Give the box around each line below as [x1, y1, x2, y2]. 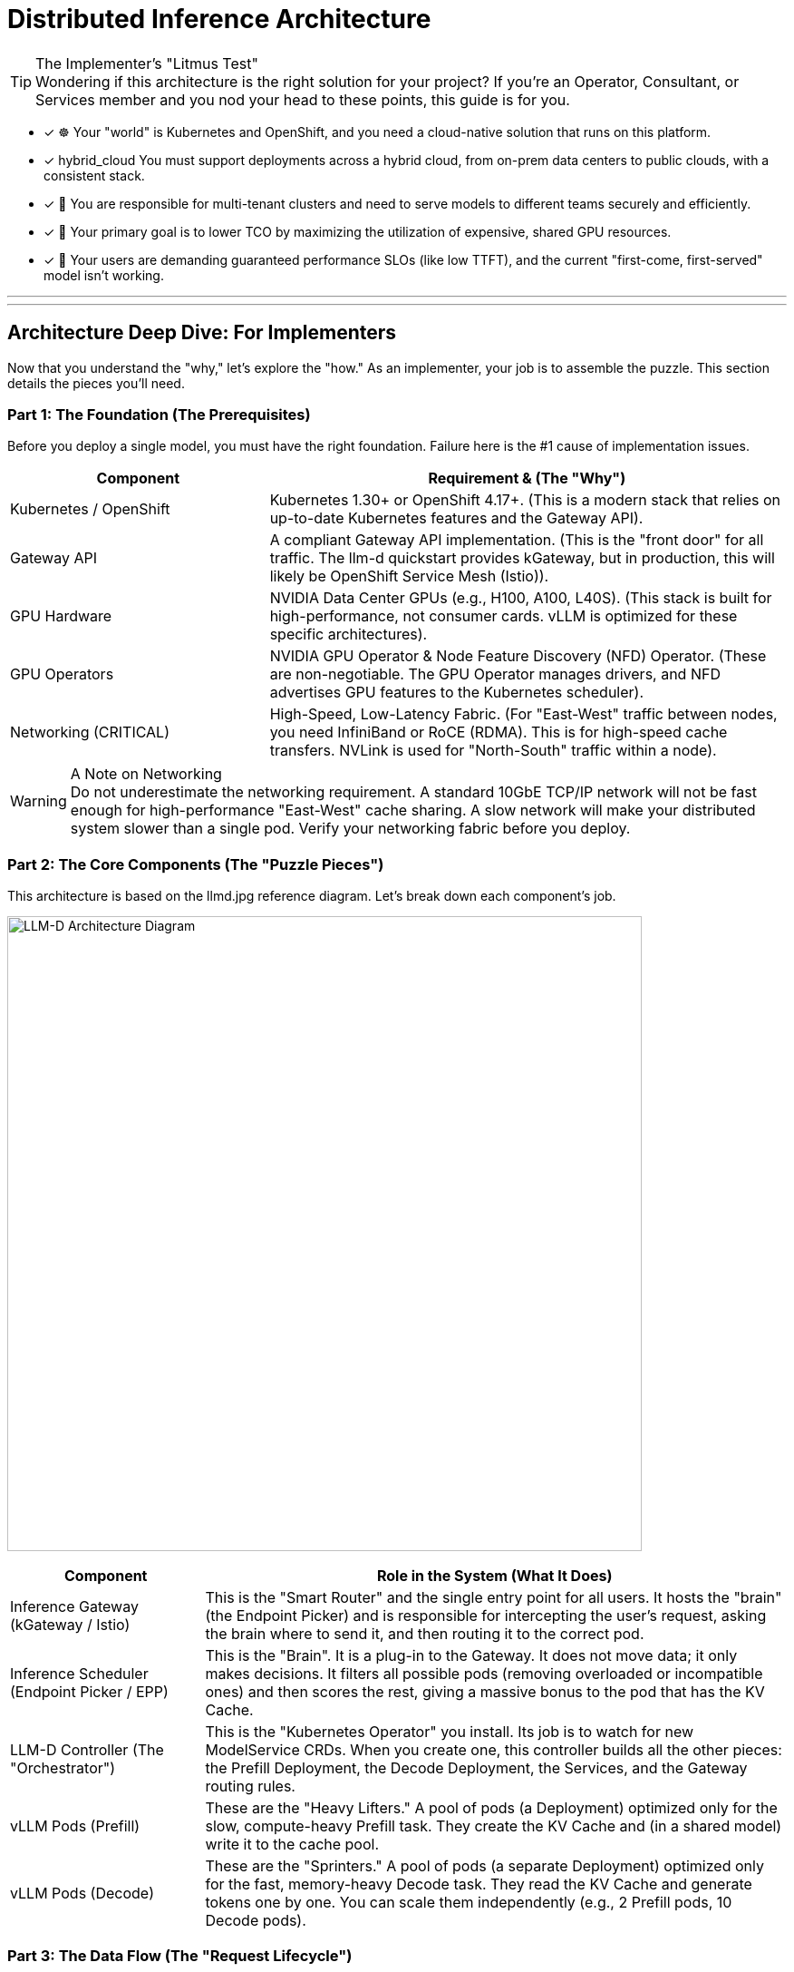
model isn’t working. [44, 267, 164, 283]
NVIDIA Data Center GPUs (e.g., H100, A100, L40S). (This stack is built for [269, 589, 772, 608]
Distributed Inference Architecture [7, 4, 431, 34]
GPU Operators [10, 665, 114, 684]
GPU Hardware [10, 607, 112, 626]
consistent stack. [44, 167, 145, 183]
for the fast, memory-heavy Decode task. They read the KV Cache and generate [205, 1875, 752, 1894]
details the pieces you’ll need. [7, 375, 185, 391]
